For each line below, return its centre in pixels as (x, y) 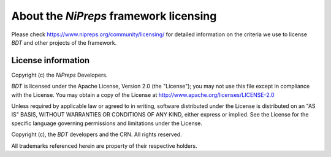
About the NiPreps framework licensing (114, 16)
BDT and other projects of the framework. (64, 42)
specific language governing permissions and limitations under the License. (107, 123)
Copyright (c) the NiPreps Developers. (59, 75)
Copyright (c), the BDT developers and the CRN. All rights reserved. (97, 134)
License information (51, 60)
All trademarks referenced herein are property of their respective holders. (104, 146)
